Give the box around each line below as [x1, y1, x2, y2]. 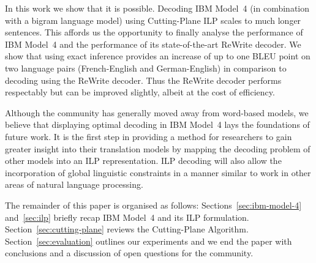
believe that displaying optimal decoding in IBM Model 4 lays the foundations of [5, 118, 310, 131]
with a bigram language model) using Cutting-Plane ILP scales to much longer [5, 13, 301, 26]
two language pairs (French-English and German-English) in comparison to [5, 61, 287, 74]
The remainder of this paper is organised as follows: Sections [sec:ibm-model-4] [5, 198, 302, 211]
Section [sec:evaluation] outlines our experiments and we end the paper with [5, 234, 292, 247]
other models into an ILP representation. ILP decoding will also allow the [5, 154, 282, 167]
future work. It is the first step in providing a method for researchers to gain [5, 130, 292, 143]
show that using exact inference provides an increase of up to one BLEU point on [5, 50, 310, 62]
